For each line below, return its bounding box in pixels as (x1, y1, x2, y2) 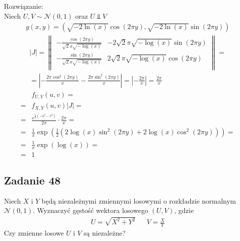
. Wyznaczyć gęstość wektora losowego (32, 205, 149, 215)
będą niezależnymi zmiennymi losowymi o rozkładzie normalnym (41, 195, 236, 206)
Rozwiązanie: (4, 1, 43, 11)
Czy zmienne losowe (4, 228, 64, 238)
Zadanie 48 (4, 172, 61, 187)
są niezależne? (84, 228, 126, 238)
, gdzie (174, 205, 194, 215)
